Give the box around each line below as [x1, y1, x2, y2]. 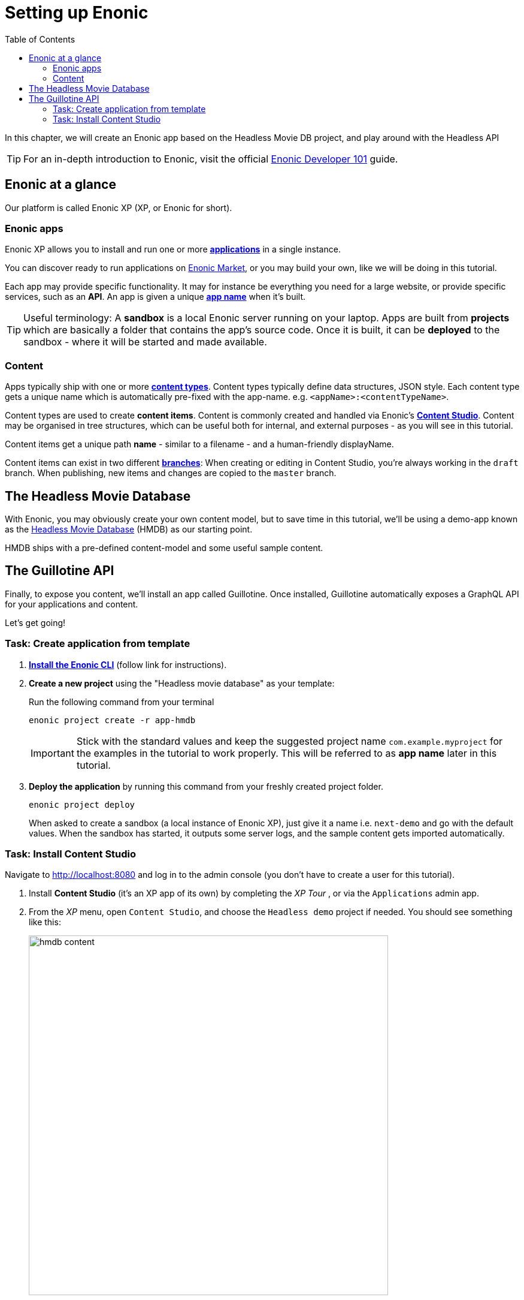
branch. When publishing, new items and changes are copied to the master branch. [5, 468, 337, 479]
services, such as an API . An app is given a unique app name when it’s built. [5, 291, 306, 302]
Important [31, 747, 74, 759]
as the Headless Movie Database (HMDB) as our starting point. [5, 523, 253, 534]
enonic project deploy [29, 799, 135, 810]
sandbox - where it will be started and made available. [23, 336, 267, 348]
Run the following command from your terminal [29, 696, 214, 707]
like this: [29, 917, 61, 928]
